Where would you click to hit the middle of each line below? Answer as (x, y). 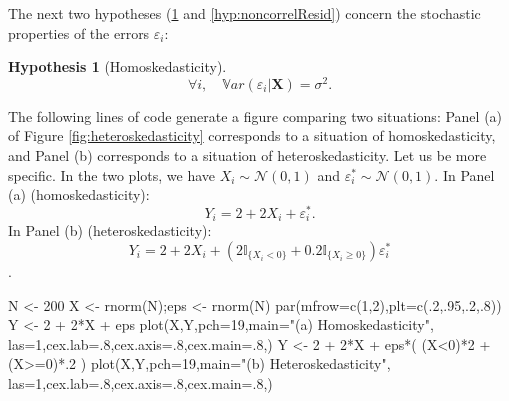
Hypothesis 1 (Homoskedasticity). (117, 66)
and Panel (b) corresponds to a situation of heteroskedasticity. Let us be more (247, 155)
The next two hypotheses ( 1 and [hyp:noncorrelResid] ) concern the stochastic (244, 13)
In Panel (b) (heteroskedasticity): (110, 230)
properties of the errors (79, 32)
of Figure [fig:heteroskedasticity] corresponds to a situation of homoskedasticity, (252, 135)
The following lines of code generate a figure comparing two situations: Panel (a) (255, 115)
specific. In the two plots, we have (112, 174)
